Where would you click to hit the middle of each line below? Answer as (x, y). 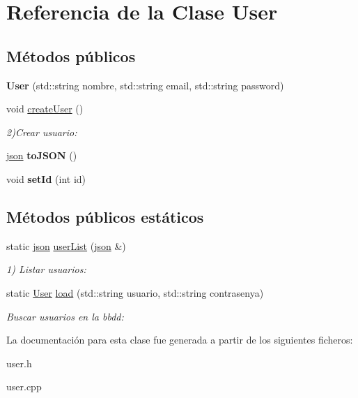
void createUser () (45, 109)
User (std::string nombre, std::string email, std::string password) (145, 85)
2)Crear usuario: (42, 132)
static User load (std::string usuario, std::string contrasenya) (135, 292)
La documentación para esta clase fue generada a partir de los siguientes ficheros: (180, 340)
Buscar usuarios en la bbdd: (65, 316)
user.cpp (24, 386)
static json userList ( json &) (66, 245)
